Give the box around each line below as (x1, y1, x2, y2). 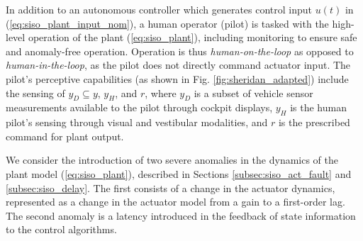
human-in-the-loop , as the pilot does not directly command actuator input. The (6, 57, 351, 72)
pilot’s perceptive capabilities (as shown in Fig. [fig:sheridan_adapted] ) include (6, 71, 349, 86)
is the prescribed (278, 115, 350, 130)
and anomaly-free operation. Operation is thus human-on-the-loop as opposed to (6, 43, 354, 58)
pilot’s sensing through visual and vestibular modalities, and (6, 115, 268, 130)
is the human (290, 100, 347, 115)
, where (145, 85, 177, 100)
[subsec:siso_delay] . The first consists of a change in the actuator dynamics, (6, 180, 335, 195)
